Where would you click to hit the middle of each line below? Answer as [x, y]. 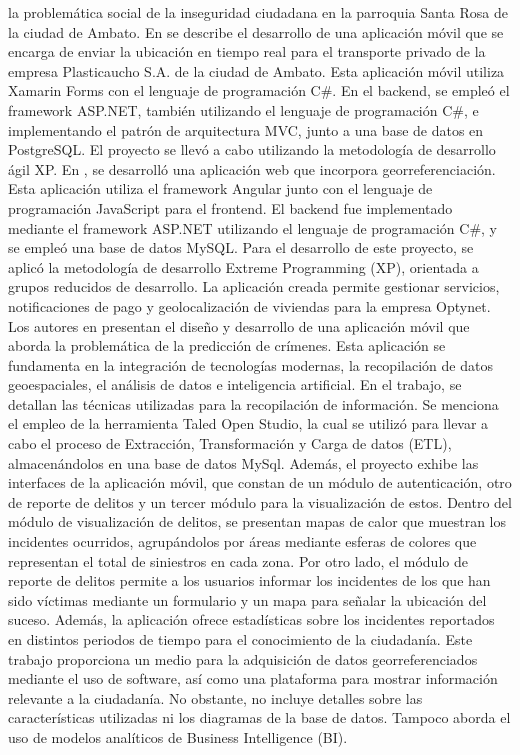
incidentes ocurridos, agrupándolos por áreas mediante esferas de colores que [242, 541]
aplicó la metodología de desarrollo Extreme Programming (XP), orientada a [243, 266]
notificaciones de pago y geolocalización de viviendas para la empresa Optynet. [249, 305]
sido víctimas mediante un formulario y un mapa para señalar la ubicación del [247, 599]
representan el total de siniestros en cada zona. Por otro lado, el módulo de [238, 560]
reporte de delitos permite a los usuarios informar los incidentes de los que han [249, 580]
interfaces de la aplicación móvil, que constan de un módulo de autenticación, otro [260, 482]
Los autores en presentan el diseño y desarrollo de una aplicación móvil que [239, 325]
